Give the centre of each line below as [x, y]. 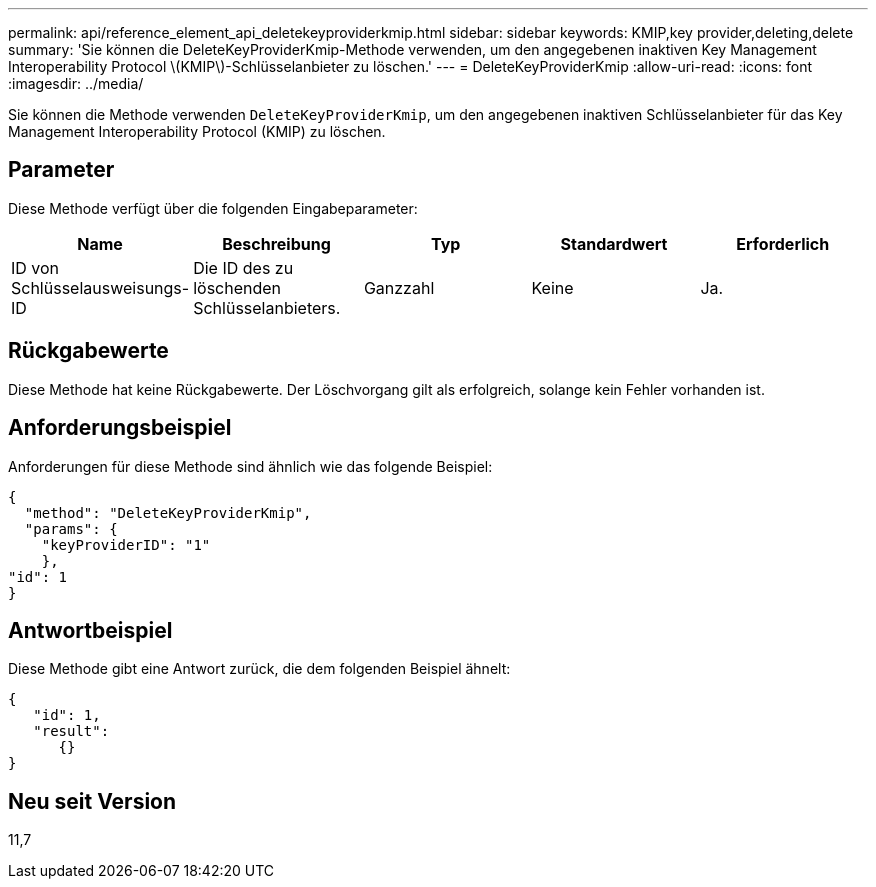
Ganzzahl [399, 287]
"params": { [71, 528]
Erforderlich [783, 243]
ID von [35, 267]
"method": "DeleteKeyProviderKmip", [168, 512]
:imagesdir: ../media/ [76, 83]
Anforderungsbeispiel [120, 428]
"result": [71, 731]
